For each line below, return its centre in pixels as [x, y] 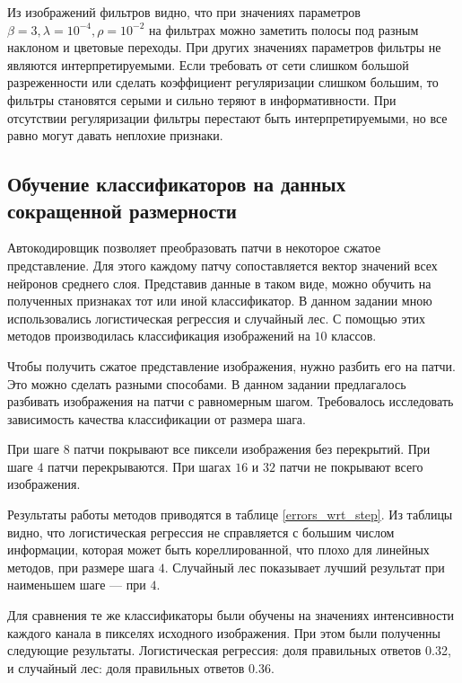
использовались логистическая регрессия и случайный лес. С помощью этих [217, 318]
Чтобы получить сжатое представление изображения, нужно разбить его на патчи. [231, 365]
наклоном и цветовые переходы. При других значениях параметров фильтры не [224, 47]
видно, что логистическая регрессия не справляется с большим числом [201, 532]
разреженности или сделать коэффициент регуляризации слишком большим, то [223, 82]
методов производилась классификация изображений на [159, 336]
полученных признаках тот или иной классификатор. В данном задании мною [220, 301]
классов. [354, 336]
